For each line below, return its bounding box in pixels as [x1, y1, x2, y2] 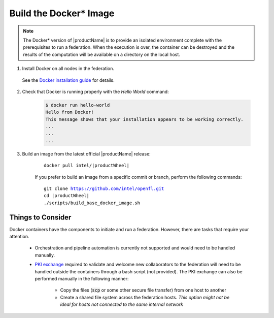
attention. [9, 234, 29, 240]
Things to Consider [9, 213, 72, 221]
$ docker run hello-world [45, 102, 110, 108]
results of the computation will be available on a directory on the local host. [23, 51, 180, 57]
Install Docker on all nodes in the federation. [22, 66, 114, 72]
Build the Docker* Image [9, 8, 115, 19]
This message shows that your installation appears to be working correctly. [45, 116, 244, 122]
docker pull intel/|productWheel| [44, 163, 129, 169]
